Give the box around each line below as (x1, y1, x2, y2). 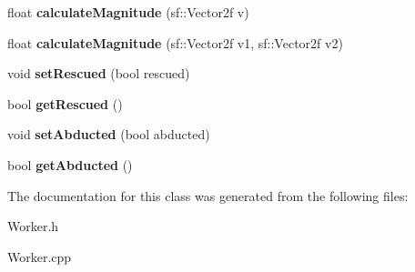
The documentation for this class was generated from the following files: (7, 186, 409, 205)
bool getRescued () (7, 94, 123, 113)
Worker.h (7, 217, 59, 236)
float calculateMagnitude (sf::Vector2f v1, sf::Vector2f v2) (7, 33, 343, 52)
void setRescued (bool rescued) (7, 64, 190, 83)
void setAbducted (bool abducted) (7, 125, 210, 144)
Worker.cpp (7, 247, 72, 266)
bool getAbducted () (7, 155, 133, 174)
